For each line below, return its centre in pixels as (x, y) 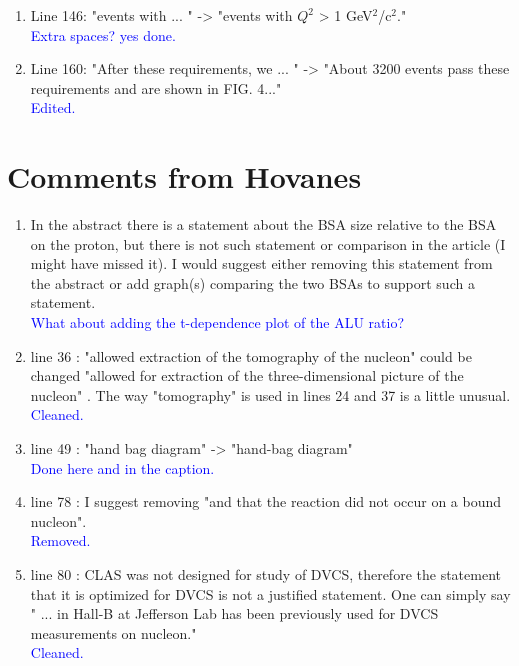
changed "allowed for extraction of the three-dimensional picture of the (247, 375)
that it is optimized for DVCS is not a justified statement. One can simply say (270, 593)
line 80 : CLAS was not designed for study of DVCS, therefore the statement (265, 574)
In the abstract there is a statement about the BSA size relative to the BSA (263, 224)
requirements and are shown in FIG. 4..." (156, 87)
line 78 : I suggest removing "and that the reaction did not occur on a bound (266, 501)
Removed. (60, 540)
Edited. (53, 107)
